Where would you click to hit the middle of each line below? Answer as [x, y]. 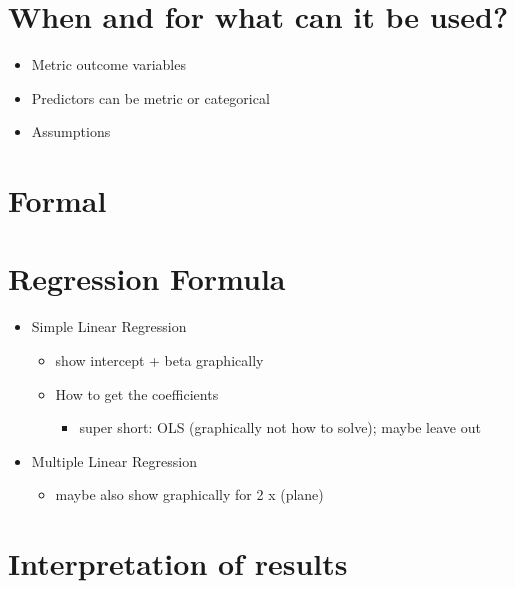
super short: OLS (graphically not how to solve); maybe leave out [280, 427]
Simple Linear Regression [109, 326]
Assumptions [71, 131]
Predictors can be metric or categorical [150, 97]
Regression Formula [147, 278]
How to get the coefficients [137, 393]
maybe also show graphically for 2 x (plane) [189, 494]
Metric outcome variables [108, 64]
